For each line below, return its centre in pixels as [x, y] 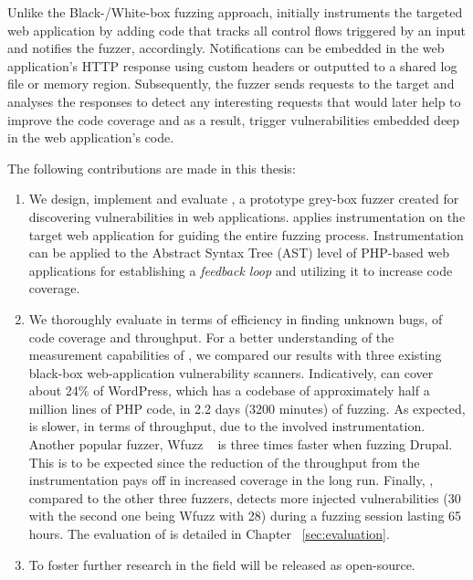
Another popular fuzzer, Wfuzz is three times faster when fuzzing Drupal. [241, 444]
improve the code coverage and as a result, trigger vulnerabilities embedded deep [234, 119]
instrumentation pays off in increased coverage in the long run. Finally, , [231, 480]
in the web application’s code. [91, 137]
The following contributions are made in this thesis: [152, 168]
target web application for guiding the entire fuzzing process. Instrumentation [246, 234]
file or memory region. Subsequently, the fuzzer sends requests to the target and [231, 84]
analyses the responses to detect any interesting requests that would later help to [234, 101]
